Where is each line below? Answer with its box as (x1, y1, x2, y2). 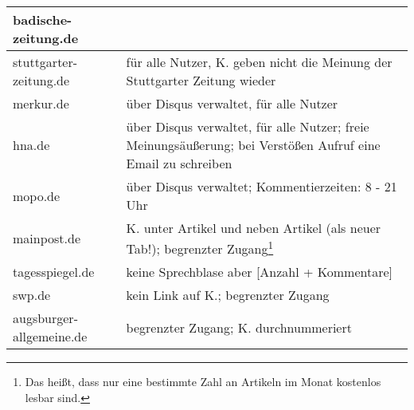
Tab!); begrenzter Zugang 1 (126, 237, 274, 258)
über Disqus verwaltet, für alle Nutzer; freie (126, 117, 369, 136)
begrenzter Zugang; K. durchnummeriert (126, 317, 352, 337)
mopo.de (13, 186, 61, 205)
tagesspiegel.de (13, 262, 95, 282)
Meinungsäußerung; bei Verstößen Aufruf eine (126, 136, 381, 154)
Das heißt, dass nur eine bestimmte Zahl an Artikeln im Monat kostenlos (25, 373, 381, 390)
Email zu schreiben (126, 154, 232, 172)
